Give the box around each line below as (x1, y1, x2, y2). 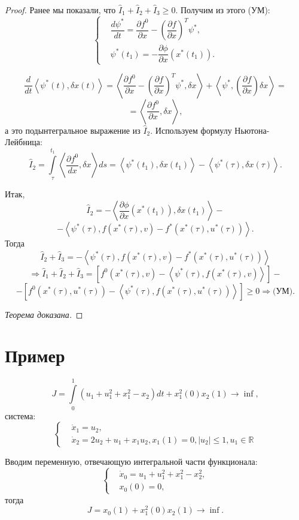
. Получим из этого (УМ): (175, 4, 270, 16)
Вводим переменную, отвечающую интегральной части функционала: (5, 455, 258, 468)
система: (5, 409, 36, 422)
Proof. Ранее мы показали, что (5, 4, 116, 16)
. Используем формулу (150, 124, 232, 136)
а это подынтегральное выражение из (5, 124, 141, 136)
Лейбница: (5, 136, 42, 148)
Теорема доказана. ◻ (5, 308, 83, 320)
